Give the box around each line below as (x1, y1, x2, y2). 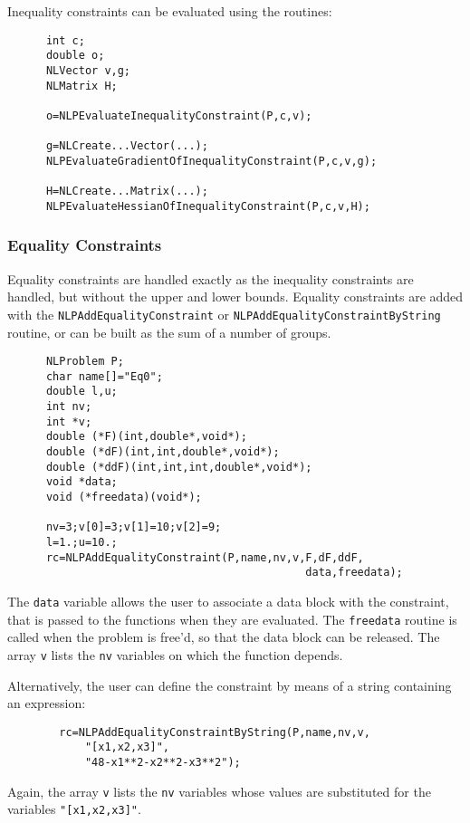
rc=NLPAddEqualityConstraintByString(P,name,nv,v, (59, 725, 370, 739)
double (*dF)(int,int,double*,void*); (45, 445, 280, 459)
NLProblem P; (45, 355, 124, 368)
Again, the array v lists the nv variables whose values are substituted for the (7, 781, 431, 800)
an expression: (7, 694, 86, 713)
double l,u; (45, 385, 118, 398)
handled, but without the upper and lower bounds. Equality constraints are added (7, 287, 464, 306)
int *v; (45, 415, 92, 428)
